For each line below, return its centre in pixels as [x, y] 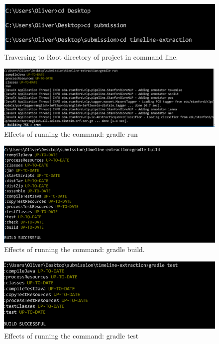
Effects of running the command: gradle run [71, 133]
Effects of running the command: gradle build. [74, 249]
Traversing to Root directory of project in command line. [91, 56]
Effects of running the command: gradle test [71, 335]
